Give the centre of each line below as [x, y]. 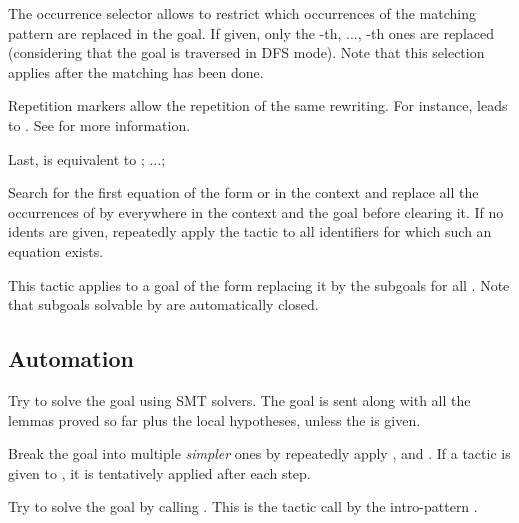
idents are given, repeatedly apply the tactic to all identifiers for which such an [250, 231]
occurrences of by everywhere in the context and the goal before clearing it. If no [256, 211]
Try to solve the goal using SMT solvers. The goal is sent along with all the [239, 399]
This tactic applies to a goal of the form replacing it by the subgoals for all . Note [259, 284]
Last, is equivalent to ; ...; [87, 158]
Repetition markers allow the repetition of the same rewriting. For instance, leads [258, 105]
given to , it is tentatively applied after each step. [159, 472]
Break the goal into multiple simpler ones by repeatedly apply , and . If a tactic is [259, 453]
